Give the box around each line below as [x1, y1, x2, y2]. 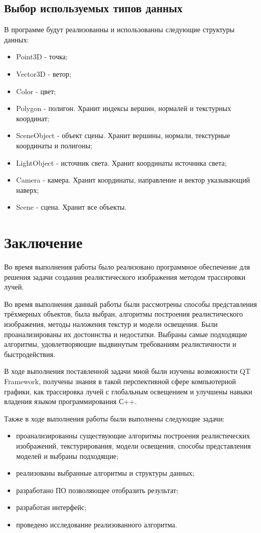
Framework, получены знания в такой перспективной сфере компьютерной [4, 375, 236, 386]
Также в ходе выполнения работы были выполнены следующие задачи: [4, 413, 225, 424]
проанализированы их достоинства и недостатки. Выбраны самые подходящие [4, 328, 247, 339]
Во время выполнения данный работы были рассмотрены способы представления [4, 298, 257, 309]
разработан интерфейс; [16, 502, 87, 513]
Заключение [4, 232, 83, 253]
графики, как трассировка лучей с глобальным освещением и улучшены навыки [4, 386, 252, 396]
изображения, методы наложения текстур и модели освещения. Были [4, 319, 218, 329]
